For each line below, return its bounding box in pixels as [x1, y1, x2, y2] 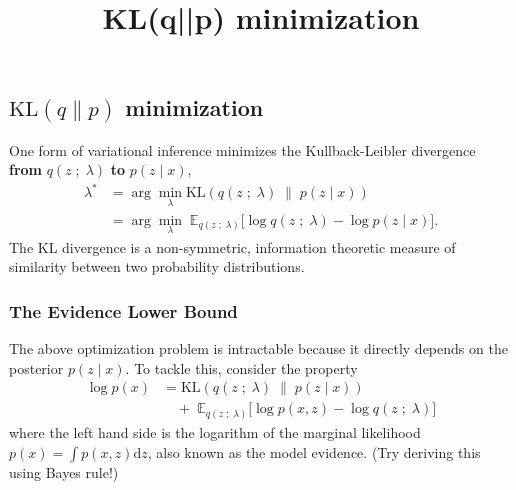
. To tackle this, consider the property [125, 357, 358, 378]
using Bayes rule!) [9, 461, 119, 482]
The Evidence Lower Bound [9, 298, 238, 323]
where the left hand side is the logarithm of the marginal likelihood [9, 421, 421, 442]
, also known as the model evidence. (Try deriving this [147, 441, 481, 462]
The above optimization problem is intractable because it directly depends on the [9, 338, 508, 359]
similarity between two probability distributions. [9, 256, 305, 277]
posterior [9, 357, 64, 378]
